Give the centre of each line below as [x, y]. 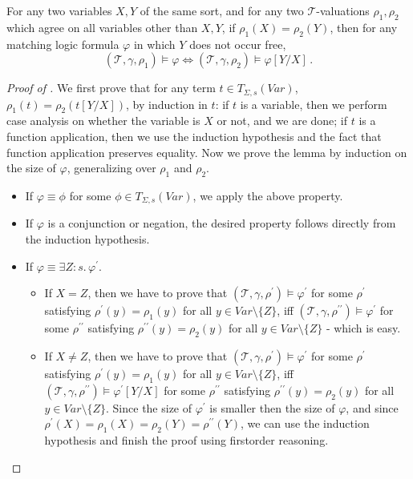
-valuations [343, 10]
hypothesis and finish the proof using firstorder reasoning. [186, 440]
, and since [372, 407]
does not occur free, [238, 44]
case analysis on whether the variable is [103, 121]
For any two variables [59, 10]
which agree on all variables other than [102, 27]
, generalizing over [111, 168]
